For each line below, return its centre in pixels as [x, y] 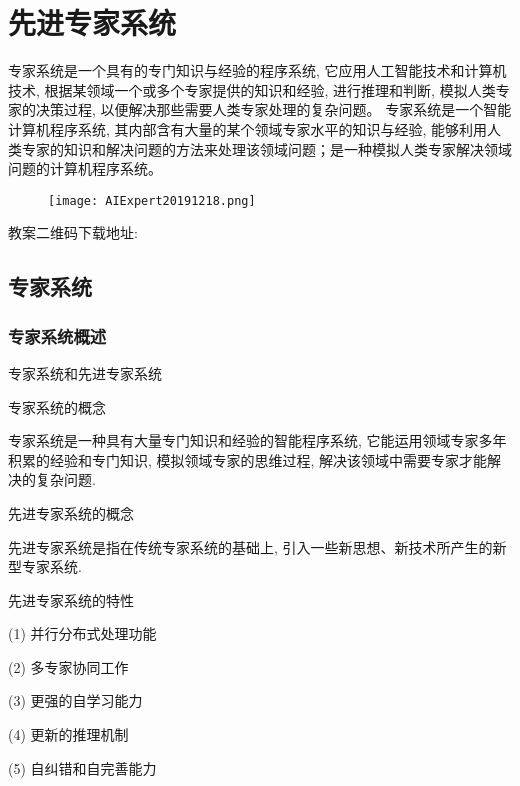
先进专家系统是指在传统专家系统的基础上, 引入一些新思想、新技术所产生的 [250, 546]
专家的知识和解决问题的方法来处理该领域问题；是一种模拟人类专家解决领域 [266, 148]
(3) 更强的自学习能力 [75, 700]
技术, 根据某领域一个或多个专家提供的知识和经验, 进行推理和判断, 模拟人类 [252, 89]
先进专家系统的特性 [71, 599]
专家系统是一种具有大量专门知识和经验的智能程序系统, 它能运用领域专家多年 [257, 440]
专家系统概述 [57, 335]
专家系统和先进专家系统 [85, 372]
